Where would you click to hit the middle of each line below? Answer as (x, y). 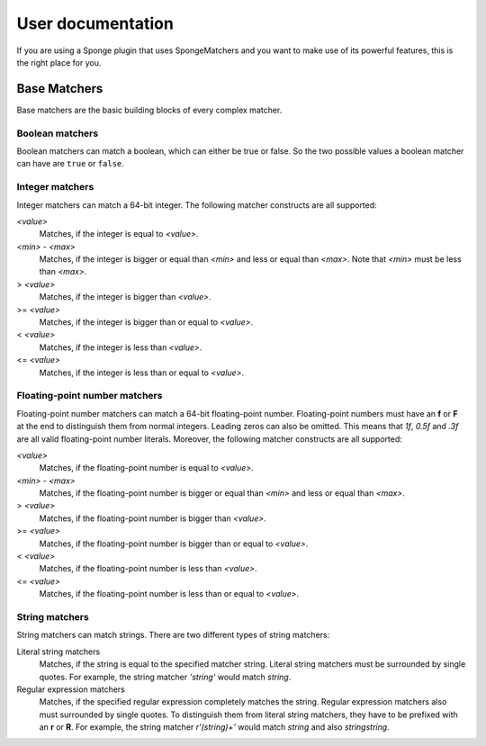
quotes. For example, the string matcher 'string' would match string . (165, 677)
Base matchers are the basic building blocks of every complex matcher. (149, 110)
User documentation (95, 23)
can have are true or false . (71, 164)
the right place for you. (59, 62)
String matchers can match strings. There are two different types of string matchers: (173, 635)
